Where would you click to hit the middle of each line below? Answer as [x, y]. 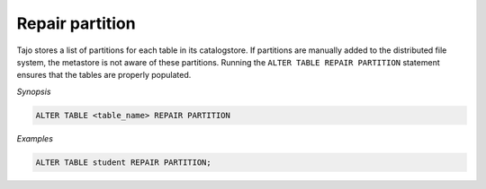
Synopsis [34, 91]
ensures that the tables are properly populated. [104, 75]
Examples [35, 138]
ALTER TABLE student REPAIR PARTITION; [123, 162]
